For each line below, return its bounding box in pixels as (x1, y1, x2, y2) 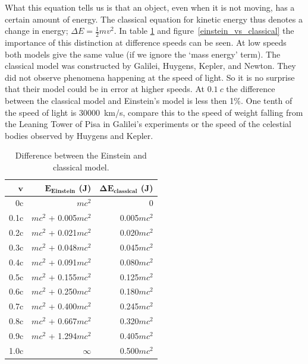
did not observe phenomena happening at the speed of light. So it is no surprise (5, 71, 295, 83)
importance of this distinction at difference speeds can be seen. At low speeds (5, 36, 287, 49)
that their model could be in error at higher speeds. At (5, 83, 205, 95)
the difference (226, 83, 275, 95)
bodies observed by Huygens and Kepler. (5, 129, 153, 141)
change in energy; (5, 24, 68, 37)
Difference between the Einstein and (15, 149, 147, 162)
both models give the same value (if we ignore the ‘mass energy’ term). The (5, 48, 281, 60)
